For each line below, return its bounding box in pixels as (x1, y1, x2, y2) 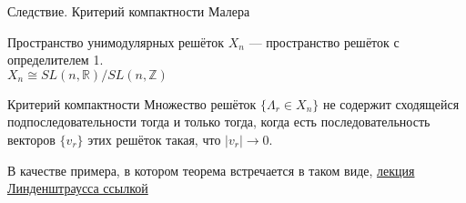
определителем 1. (7, 50, 104, 69)
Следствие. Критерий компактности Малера (7, 2, 250, 20)
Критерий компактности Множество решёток (7, 94, 257, 113)
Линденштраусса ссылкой (7, 178, 148, 198)
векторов (7, 129, 56, 148)
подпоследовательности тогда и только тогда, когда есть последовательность (7, 112, 431, 131)
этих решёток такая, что (87, 129, 221, 148)
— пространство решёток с (248, 32, 400, 51)
